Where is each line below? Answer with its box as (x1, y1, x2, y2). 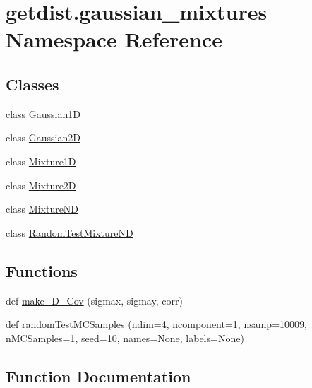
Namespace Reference (6, 25, 222, 54)
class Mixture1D (6, 153, 76, 168)
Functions (6, 259, 78, 281)
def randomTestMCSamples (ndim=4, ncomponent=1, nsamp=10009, (6, 317, 307, 331)
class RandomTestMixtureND (6, 225, 133, 240)
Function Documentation (6, 365, 191, 387)
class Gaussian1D (6, 106, 80, 121)
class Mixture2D (6, 177, 76, 192)
